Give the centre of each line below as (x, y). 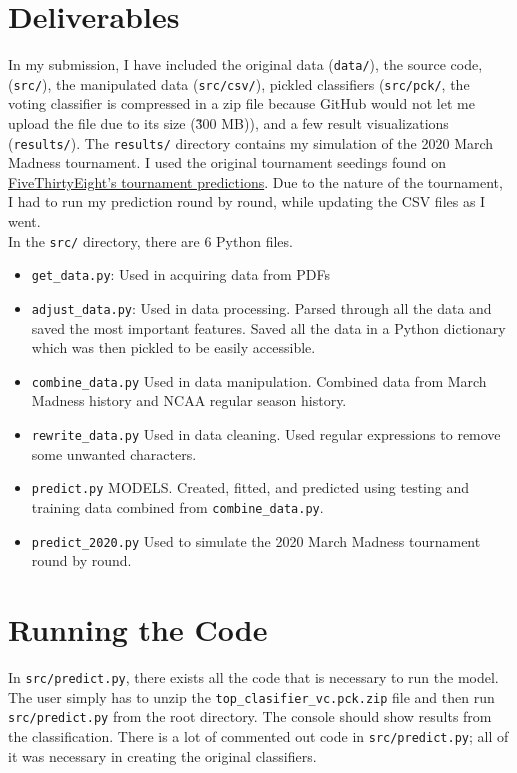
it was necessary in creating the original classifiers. (162, 755)
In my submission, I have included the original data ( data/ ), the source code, (245, 64)
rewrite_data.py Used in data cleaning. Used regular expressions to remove (266, 434)
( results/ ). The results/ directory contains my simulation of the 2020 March (251, 142)
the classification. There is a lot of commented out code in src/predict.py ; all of (258, 735)
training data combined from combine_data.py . (177, 506)
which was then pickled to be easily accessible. (173, 347)
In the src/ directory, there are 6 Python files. (150, 240)
